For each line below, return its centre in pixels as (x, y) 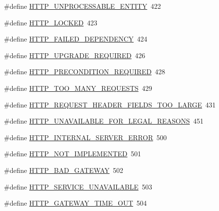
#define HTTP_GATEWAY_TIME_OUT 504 (75, 203)
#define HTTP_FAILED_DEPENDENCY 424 (76, 39)
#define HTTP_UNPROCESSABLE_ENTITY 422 (82, 6)
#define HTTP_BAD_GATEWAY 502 (64, 170)
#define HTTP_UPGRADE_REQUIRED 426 (75, 55)
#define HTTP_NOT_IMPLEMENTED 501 (73, 154)
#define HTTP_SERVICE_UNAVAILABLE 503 (78, 186)
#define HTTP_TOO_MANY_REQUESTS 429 (78, 88)
